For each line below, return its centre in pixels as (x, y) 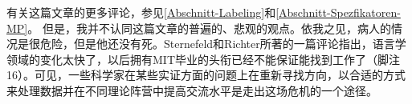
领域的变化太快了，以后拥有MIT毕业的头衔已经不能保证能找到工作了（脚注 (203, 59)
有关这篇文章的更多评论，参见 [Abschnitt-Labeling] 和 (141, 12)
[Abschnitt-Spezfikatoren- (338, 12)
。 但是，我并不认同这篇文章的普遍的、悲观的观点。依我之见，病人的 (209, 28)
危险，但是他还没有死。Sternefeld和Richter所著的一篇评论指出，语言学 (223, 44)
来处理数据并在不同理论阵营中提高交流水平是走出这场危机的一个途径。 (192, 90)
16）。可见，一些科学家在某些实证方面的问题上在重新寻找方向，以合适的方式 (206, 75)
